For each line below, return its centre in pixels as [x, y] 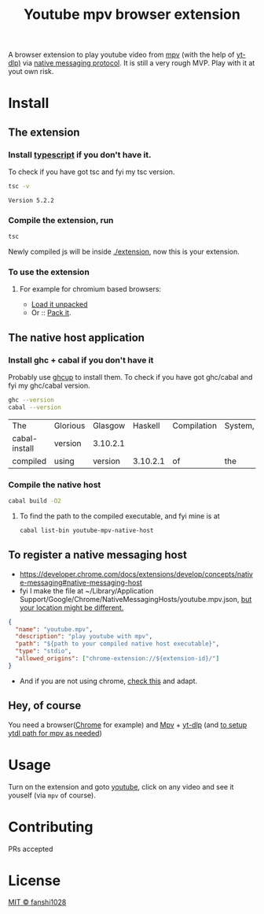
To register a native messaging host [97, 555]
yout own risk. [31, 72]
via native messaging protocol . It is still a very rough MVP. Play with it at [139, 63]
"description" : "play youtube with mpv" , [84, 637]
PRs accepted [31, 849]
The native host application [77, 338]
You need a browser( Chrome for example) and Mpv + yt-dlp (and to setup [128, 725]
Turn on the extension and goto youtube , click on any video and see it [121, 786]
